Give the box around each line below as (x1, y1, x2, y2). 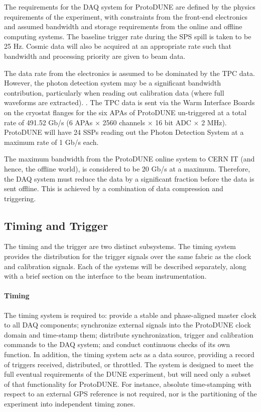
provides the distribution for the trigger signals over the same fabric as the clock (4, 251, 251, 262)
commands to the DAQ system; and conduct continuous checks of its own (4, 339, 230, 350)
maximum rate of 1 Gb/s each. (4, 136, 99, 147)
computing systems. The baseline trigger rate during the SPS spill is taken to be (4, 31, 251, 41)
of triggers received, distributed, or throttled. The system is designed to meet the (4, 359, 253, 369)
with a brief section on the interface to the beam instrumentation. (4, 271, 207, 281)
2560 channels (102, 117, 145, 127)
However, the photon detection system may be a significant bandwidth (4, 77, 221, 88)
